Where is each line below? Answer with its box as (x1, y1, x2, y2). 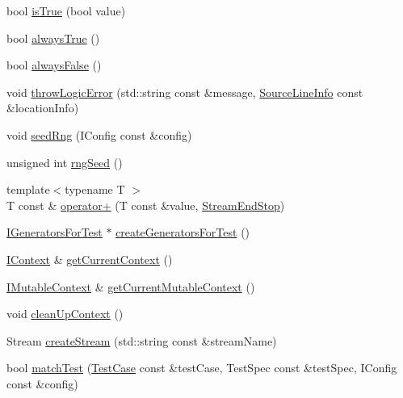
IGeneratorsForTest (6, 224, 103, 241)
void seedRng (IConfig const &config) (6, 126, 192, 143)
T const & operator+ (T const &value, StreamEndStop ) (6, 196, 285, 213)
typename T (65, 181, 125, 198)
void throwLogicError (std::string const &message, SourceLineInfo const (6, 83, 363, 100)
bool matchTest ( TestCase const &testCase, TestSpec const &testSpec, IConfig (6, 359, 397, 376)
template (6, 181, 50, 198)
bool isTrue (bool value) (6, 2, 126, 19)
